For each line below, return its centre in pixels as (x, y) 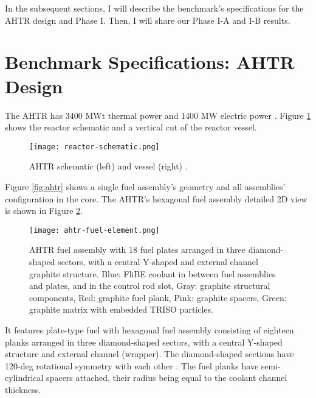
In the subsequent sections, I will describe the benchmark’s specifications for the (154, 8)
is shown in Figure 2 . (44, 211)
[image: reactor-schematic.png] (94, 147)
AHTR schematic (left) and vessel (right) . (108, 166)
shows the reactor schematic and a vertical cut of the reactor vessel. (131, 127)
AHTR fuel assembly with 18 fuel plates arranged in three (137, 250)
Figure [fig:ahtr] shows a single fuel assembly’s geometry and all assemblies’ (145, 186)
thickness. (23, 389)
